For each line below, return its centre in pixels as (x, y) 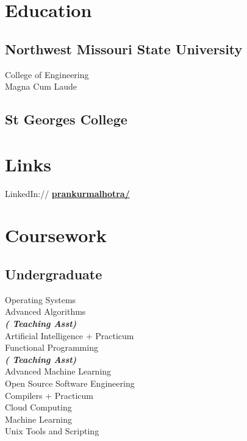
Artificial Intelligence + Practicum (70, 335)
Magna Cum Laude (41, 86)
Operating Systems (41, 299)
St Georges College (66, 119)
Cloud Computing (38, 407)
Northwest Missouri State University (124, 48)
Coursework (56, 235)
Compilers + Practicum (49, 395)
